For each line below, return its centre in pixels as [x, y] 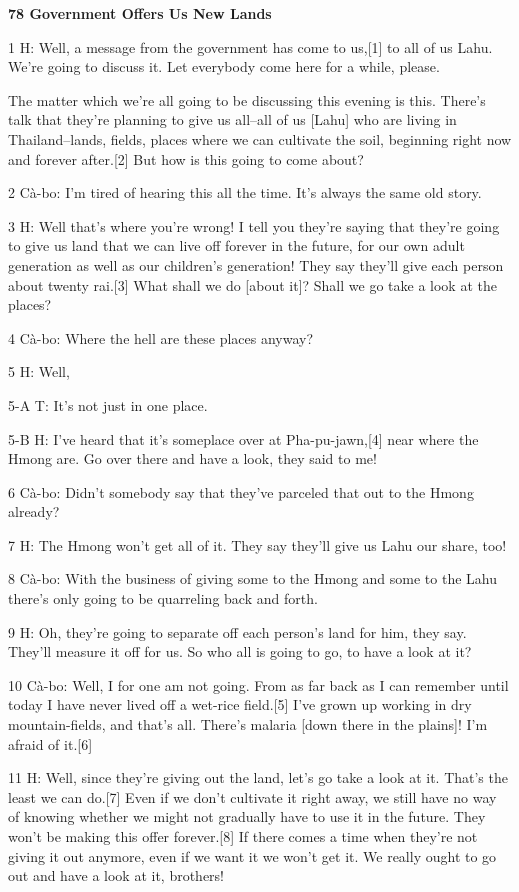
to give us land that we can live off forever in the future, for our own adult [236, 245]
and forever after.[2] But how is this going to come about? [186, 158]
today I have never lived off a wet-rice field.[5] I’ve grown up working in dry [240, 704]
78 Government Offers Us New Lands [140, 13]
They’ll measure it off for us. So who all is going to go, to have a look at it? [240, 651]
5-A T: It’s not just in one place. [108, 404]
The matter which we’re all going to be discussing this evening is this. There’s [247, 99]
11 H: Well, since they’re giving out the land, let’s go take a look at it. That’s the [258, 777]
